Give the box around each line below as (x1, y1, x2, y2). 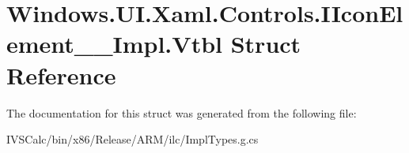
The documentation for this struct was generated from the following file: (6, 104, 357, 121)
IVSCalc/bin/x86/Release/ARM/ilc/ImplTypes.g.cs (6, 131, 259, 147)
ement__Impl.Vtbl (6, 28, 222, 60)
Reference (6, 58, 116, 91)
